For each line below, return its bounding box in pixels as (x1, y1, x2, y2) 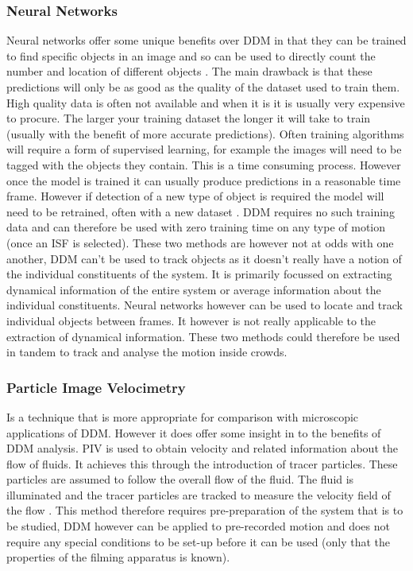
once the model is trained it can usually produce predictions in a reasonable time (6, 172, 401, 188)
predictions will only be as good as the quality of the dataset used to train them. (6, 79, 400, 95)
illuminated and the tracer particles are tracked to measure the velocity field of (6, 486, 391, 503)
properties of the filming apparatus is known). (6, 549, 230, 565)
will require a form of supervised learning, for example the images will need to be (6, 141, 402, 157)
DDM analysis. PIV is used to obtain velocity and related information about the (6, 440, 398, 456)
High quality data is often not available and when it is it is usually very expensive (6, 94, 405, 111)
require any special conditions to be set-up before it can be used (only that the (6, 533, 391, 550)
